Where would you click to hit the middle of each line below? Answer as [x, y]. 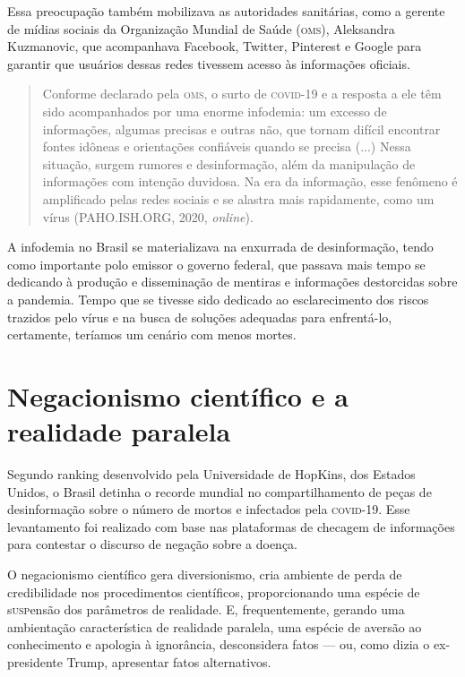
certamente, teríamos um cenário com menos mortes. [152, 334]
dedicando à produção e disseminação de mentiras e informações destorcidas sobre [232, 282]
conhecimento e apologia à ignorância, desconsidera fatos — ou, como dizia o [219, 644]
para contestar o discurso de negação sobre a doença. [152, 544]
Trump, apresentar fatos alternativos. [169, 661]
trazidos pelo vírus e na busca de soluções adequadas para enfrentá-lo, [200, 317]
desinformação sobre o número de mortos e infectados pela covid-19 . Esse [209, 509]
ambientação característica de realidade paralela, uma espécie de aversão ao [215, 626]
